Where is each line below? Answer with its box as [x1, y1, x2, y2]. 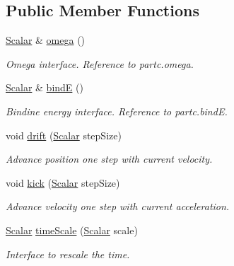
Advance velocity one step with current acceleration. [6, 199, 230, 214]
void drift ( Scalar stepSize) [6, 127, 122, 142]
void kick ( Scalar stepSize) [6, 175, 120, 190]
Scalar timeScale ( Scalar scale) [6, 222, 138, 237]
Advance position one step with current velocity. [6, 151, 213, 166]
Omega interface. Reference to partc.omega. [6, 56, 194, 71]
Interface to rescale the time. [6, 246, 130, 261]
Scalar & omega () [6, 33, 86, 47]
